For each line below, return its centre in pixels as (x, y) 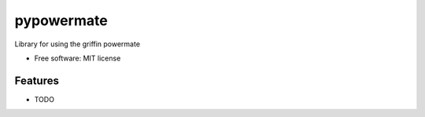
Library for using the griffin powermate (78, 44)
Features (37, 80)
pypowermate (61, 20)
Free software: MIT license (78, 58)
